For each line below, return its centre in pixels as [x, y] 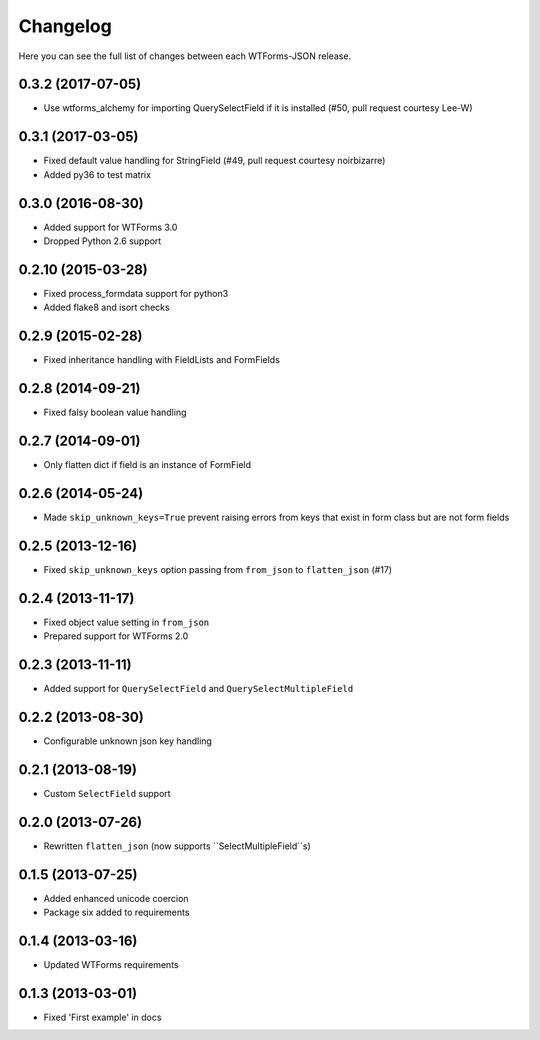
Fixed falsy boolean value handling [115, 412]
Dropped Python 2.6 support [102, 241]
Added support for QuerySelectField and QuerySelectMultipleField [198, 689]
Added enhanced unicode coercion [116, 898]
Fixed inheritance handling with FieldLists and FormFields [161, 360]
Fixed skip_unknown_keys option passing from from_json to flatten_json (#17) [218, 569]
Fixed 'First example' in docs [102, 1017]
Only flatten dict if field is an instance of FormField [147, 465]
